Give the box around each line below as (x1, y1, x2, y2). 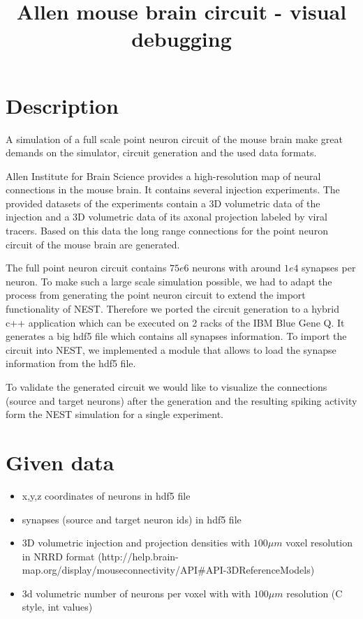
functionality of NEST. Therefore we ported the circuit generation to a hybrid (6, 301, 340, 316)
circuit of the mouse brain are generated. (6, 237, 180, 251)
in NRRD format (22, 549, 95, 563)
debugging (131, 24, 232, 53)
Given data (6, 447, 114, 476)
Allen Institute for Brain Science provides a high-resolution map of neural (6, 168, 321, 183)
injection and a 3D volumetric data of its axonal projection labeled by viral (6, 209, 327, 224)
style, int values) (22, 599, 93, 614)
